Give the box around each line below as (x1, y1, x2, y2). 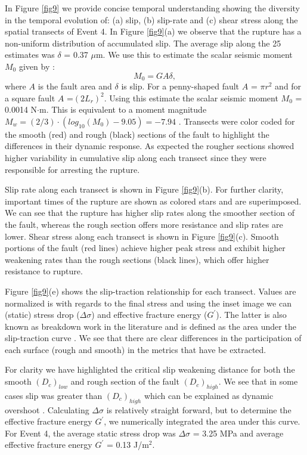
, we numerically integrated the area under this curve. (104, 415, 300, 428)
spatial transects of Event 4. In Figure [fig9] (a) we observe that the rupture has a (5, 25, 302, 38)
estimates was (5, 48, 55, 61)
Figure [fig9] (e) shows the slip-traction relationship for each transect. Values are (5, 284, 296, 297)
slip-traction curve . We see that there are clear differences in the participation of (5, 332, 302, 344)
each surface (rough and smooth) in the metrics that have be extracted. (5, 343, 266, 355)
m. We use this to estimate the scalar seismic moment (95, 48, 293, 61)
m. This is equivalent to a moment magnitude (39, 103, 207, 116)
